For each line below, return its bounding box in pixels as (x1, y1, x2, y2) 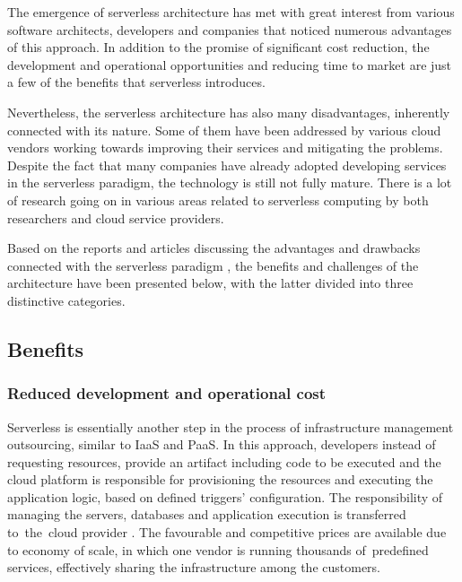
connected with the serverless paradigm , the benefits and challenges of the (7, 256, 419, 274)
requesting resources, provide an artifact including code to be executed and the (7, 452, 441, 471)
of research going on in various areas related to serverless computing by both (7, 190, 429, 209)
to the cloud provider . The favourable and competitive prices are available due (7, 523, 447, 542)
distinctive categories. (7, 291, 126, 309)
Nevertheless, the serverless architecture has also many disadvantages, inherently (7, 102, 450, 121)
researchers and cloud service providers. (7, 208, 224, 227)
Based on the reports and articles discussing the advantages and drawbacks (7, 239, 421, 257)
